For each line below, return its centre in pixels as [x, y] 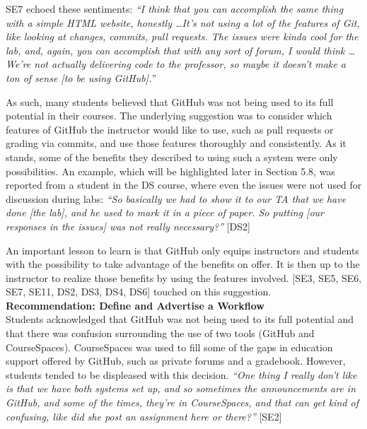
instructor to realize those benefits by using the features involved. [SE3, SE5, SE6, [184, 277]
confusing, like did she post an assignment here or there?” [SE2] [144, 416]
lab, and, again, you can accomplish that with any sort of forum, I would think [175, 50]
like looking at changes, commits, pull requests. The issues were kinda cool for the [182, 36]
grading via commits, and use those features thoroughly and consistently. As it [176, 143]
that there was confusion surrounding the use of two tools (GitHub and [160, 333]
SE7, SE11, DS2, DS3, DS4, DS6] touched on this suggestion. [139, 292]
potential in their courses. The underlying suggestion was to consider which [169, 116]
